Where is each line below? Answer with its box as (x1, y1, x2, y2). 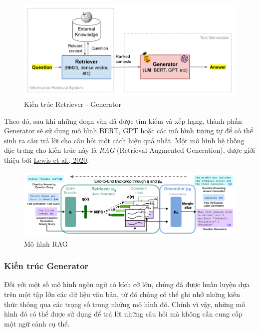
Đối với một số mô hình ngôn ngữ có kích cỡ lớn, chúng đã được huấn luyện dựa (4, 279, 250, 290)
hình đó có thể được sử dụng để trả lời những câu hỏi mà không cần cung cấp (4, 309, 243, 319)
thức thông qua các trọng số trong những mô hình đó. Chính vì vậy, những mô (4, 299, 246, 309)
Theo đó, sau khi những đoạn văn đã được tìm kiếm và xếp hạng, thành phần (4, 115, 242, 126)
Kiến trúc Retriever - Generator (24, 99, 121, 109)
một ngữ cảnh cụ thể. (4, 318, 70, 329)
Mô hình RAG (24, 238, 68, 249)
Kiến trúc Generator (4, 260, 89, 272)
